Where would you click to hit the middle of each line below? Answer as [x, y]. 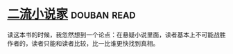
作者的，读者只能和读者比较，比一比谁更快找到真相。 [83, 43]
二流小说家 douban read [71, 14]
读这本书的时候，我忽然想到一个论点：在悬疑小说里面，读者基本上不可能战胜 [116, 35]
